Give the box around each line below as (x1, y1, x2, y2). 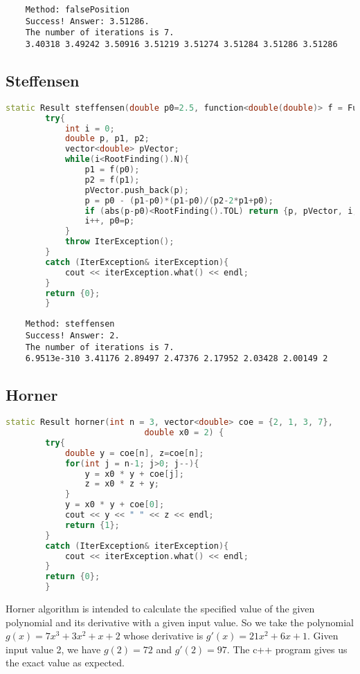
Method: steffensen (25, 319, 115, 329)
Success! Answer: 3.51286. (25, 16, 150, 26)
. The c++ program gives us (226, 641, 348, 656)
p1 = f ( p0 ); (84, 165, 140, 175)
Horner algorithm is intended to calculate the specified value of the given (6, 601, 315, 616)
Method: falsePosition (25, 5, 129, 15)
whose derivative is (123, 628, 204, 643)
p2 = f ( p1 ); (84, 174, 140, 185)
